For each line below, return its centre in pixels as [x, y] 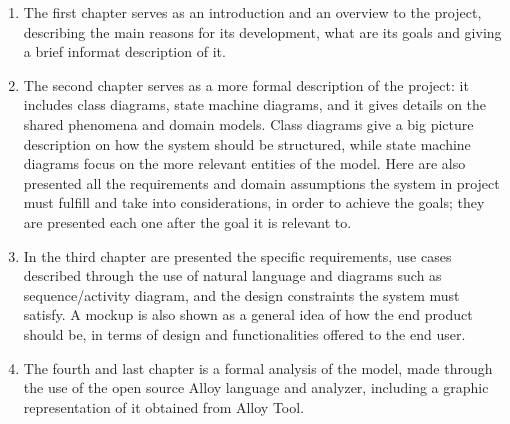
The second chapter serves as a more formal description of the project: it [246, 84]
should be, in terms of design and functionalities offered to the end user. [244, 333]
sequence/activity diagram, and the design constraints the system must [241, 294]
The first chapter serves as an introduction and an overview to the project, [252, 12]
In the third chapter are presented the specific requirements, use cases [237, 255]
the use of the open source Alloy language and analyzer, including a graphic [256, 387]
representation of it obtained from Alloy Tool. [164, 406]
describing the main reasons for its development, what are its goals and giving [262, 31]
